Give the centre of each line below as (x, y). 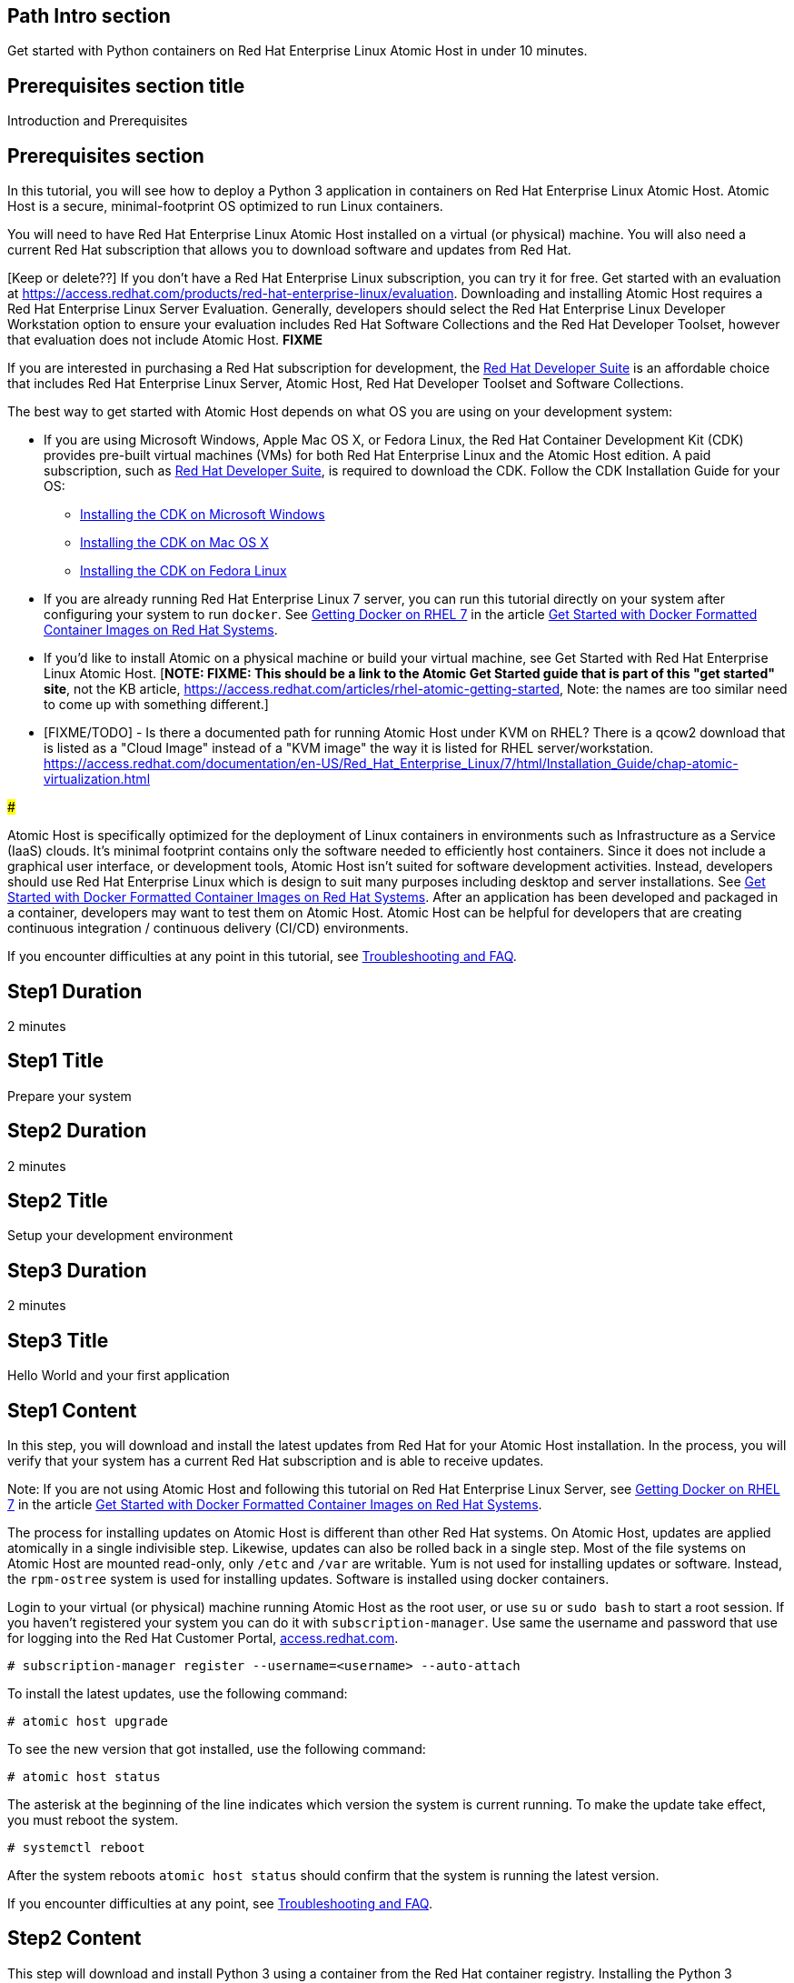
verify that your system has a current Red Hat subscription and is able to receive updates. (276, 1461)
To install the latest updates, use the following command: (178, 1694)
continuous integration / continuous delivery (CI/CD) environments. (208, 928)
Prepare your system (69, 1096)
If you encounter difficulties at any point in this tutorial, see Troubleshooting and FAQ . (262, 956)
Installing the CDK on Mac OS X (174, 543)
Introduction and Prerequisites (98, 121)
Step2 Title (58, 1201)
